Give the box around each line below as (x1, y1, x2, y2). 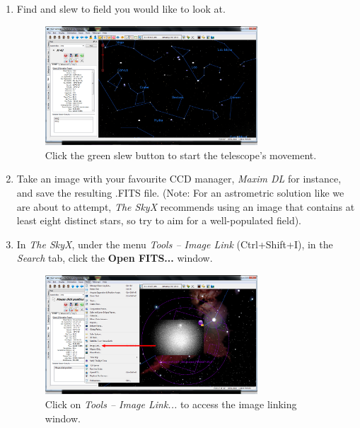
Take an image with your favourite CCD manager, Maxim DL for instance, (16, 171, 342, 186)
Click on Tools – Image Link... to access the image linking (45, 397, 297, 411)
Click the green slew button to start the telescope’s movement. (45, 147, 317, 162)
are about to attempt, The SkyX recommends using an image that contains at (16, 199, 355, 214)
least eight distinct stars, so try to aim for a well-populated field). (16, 213, 302, 228)
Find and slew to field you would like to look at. (16, 1, 226, 16)
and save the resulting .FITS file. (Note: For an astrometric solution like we (16, 185, 344, 199)
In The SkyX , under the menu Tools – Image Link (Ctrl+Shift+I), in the (16, 236, 333, 251)
